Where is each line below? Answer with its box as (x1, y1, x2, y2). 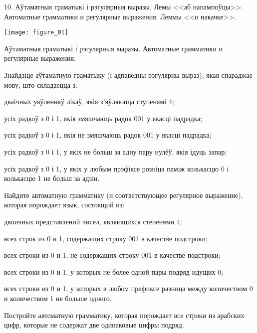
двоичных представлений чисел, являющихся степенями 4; (4, 216, 182, 226)
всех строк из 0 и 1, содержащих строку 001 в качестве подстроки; (4, 233, 208, 243)
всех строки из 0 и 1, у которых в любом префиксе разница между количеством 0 (4, 283, 253, 294)
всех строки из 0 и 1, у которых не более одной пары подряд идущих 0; (4, 266, 224, 277)
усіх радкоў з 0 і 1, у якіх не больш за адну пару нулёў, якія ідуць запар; (4, 147, 227, 157)
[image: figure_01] (4, 29, 68, 36)
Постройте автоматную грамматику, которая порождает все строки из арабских (4, 310, 245, 320)
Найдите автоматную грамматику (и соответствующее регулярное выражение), (4, 189, 243, 200)
